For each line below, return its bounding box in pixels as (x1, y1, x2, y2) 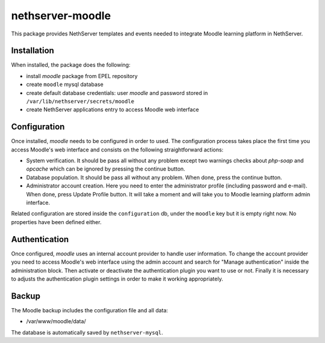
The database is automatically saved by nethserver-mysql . (11, 329, 164, 336)
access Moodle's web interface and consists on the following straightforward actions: (11, 146, 224, 153)
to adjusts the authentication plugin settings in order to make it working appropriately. (11, 275, 223, 282)
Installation (11, 46, 54, 56)
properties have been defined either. (11, 218, 102, 225)
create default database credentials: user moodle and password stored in (26, 89, 208, 96)
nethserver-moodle (11, 9, 111, 22)
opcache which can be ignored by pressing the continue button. (26, 165, 186, 172)
